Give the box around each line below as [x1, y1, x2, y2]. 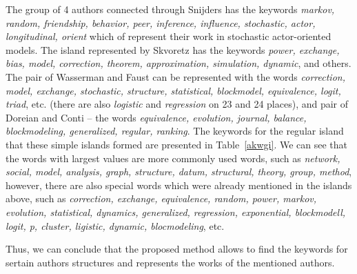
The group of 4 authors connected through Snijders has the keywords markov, [6, 2, 335, 16]
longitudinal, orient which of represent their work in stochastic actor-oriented [6, 29, 331, 43]
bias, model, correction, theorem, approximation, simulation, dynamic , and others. [6, 56, 351, 70]
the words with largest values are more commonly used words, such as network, [6, 150, 340, 165]
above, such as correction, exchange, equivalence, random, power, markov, [6, 191, 317, 206]
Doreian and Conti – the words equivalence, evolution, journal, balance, [6, 110, 307, 124]
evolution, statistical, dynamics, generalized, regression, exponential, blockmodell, [6, 204, 346, 219]
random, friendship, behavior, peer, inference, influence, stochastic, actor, [6, 15, 316, 30]
